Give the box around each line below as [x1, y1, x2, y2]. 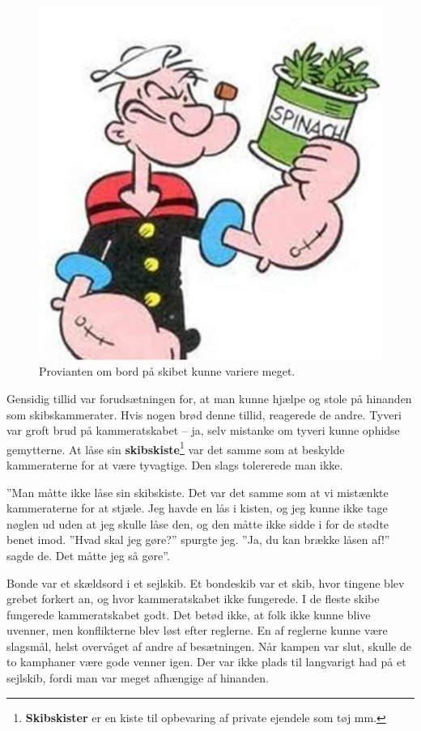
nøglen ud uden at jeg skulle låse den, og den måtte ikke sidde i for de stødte [6, 515, 389, 532]
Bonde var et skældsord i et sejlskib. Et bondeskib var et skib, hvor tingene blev [6, 574, 405, 591]
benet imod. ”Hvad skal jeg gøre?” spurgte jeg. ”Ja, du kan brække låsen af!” [6, 531, 390, 548]
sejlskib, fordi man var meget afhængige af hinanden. [6, 669, 269, 686]
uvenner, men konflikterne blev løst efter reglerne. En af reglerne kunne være [6, 622, 388, 639]
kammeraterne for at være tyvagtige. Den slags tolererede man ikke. [6, 456, 343, 473]
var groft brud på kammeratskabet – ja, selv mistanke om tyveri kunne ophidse [6, 422, 400, 439]
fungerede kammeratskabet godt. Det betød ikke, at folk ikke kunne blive [6, 606, 371, 623]
